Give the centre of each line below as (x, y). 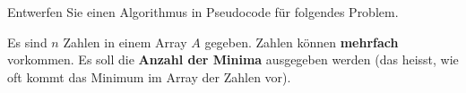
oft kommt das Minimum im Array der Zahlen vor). (149, 76)
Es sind (27, 42)
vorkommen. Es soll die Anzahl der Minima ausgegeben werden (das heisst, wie (233, 59)
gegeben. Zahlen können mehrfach (302, 42)
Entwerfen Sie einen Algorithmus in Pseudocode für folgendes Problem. (203, 12)
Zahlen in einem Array (125, 42)
